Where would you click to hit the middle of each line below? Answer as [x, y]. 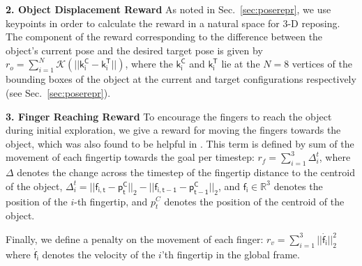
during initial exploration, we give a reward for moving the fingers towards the [173, 130]
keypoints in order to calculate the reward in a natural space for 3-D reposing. [173, 23]
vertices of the [322, 64]
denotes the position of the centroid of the [254, 201]
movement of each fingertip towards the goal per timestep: [130, 157]
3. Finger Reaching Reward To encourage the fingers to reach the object [169, 116]
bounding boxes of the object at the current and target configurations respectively [181, 79]
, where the [149, 64]
